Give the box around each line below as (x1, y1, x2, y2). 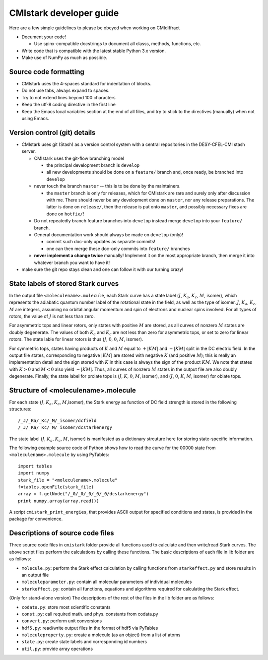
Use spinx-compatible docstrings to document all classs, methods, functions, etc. (34, 41, 201, 47)
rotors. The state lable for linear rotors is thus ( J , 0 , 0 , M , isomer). (9, 336, 143, 342)
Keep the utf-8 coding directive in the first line (21, 102, 116, 108)
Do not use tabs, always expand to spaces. (21, 87, 110, 94)
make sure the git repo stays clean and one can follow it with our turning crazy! (21, 266, 184, 272)
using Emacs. (21, 115, 49, 121)
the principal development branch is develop (46, 162, 140, 168)
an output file (21, 572, 49, 578)
